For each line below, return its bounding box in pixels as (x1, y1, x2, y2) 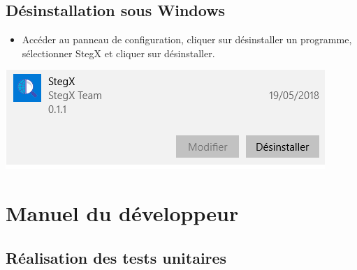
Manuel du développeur (6, 199, 239, 227)
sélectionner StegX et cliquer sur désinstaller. (22, 45, 215, 60)
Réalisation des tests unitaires (6, 246, 227, 268)
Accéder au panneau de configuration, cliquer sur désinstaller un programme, (22, 32, 352, 47)
